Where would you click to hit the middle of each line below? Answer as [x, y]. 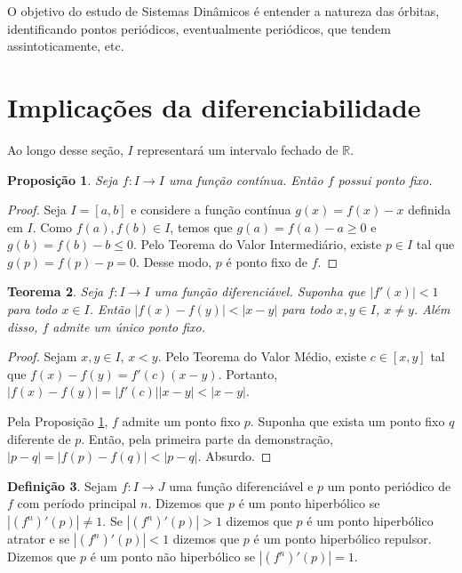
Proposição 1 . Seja [63, 179]
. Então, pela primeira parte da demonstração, [207, 438]
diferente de [39, 438]
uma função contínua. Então [246, 179]
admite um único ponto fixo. [129, 326]
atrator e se [39, 538]
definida [430, 210]
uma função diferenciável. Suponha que [260, 291]
